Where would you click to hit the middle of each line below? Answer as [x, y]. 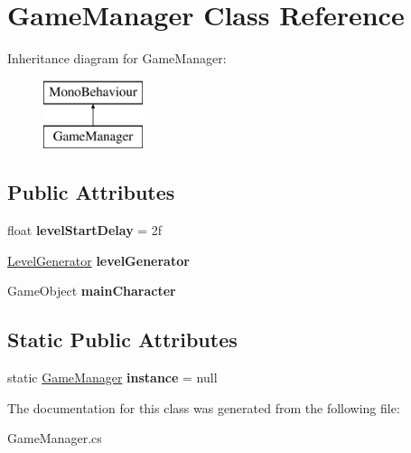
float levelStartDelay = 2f [85, 230]
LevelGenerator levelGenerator [98, 260]
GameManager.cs [55, 438]
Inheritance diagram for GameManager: [117, 58]
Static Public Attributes [122, 340]
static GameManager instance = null [112, 377]
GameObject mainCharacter [92, 291]
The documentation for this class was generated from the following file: [204, 407]
